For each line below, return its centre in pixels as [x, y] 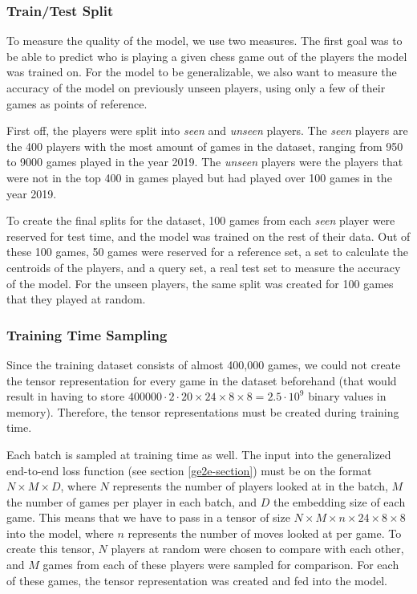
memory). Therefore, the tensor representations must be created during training [203, 411]
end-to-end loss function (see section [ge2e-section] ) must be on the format [189, 470]
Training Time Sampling [87, 334]
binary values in [347, 396]
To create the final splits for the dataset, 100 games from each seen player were [201, 220]
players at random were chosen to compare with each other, [257, 549]
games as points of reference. [77, 103]
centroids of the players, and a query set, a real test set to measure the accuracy [204, 267]
